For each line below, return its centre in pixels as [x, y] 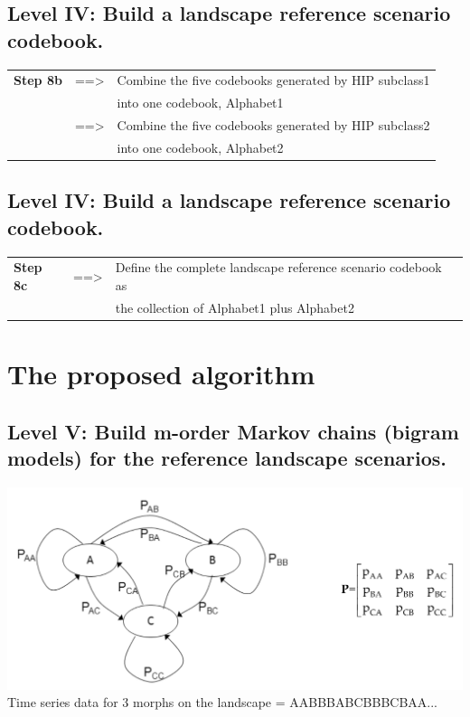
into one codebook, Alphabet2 [200, 147]
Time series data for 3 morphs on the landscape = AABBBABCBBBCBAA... [222, 702]
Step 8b [38, 80]
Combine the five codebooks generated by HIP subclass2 [273, 125]
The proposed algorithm [161, 374]
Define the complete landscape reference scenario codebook [278, 267]
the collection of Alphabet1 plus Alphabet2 [235, 307]
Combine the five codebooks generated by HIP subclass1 [273, 80]
